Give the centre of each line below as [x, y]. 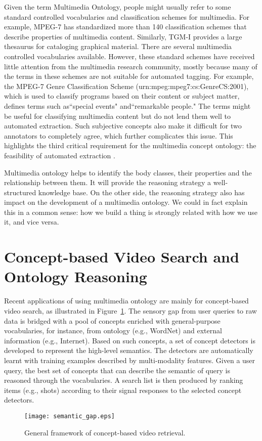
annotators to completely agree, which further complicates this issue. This [119, 135]
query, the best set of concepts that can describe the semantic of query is [117, 370]
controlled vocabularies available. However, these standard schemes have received [129, 56]
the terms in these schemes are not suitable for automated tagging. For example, [129, 76]
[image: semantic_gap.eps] [70, 416]
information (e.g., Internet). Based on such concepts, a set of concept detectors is [130, 340]
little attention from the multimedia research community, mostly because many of [131, 66]
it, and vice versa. [32, 222]
